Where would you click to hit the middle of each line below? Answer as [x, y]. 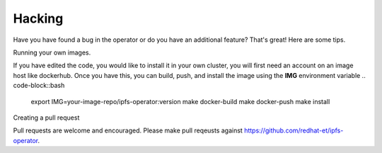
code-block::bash [39, 86]
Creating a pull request [46, 118]
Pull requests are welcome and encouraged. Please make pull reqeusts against [128, 130]
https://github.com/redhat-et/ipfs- [294, 130]
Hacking [38, 18]
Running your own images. [52, 52]
